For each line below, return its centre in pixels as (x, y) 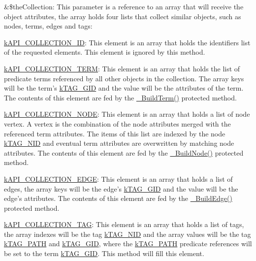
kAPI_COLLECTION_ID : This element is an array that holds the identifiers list (127, 42)
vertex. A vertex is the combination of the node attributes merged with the (117, 123)
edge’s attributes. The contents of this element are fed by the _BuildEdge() (118, 198)
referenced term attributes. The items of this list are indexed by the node (115, 133)
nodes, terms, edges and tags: (48, 26)
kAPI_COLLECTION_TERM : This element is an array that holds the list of (122, 68)
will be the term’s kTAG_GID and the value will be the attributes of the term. (124, 88)
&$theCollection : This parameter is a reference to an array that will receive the (124, 6)
